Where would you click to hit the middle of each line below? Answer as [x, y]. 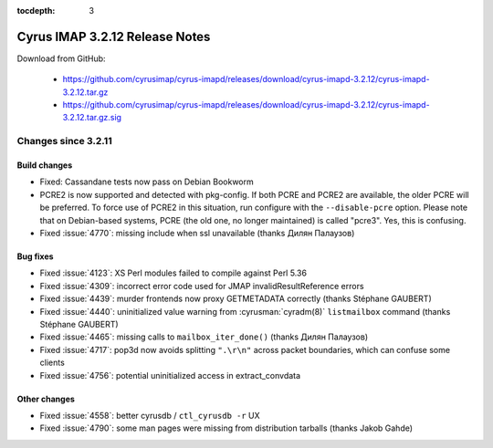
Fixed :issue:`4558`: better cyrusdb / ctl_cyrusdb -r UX [150, 415]
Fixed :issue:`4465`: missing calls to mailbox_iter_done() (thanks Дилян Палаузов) [204, 337]
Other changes [46, 399]
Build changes [45, 165]
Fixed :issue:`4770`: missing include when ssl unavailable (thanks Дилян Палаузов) [197, 233]
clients [52, 363]
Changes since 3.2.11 [65, 141]
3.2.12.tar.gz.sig [92, 118]
